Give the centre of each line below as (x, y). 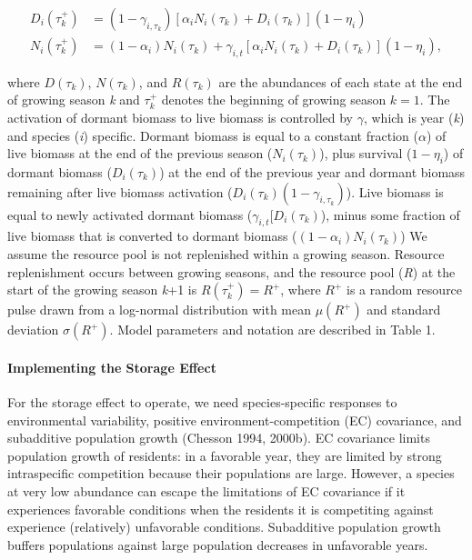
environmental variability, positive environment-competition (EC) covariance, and (235, 420)
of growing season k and (74, 100)
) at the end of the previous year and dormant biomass (312, 172)
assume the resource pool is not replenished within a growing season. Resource (226, 254)
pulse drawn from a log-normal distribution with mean (160, 310)
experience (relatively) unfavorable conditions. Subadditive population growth (224, 527)
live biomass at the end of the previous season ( (140, 153)
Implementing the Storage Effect (112, 367)
